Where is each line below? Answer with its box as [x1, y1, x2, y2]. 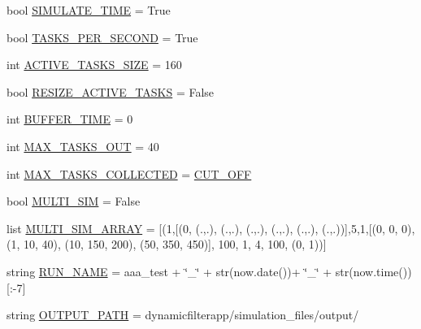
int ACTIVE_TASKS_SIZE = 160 [7, 56, 182, 73]
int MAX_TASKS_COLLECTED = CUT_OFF [7, 165, 252, 182]
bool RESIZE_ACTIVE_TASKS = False [7, 83, 215, 100]
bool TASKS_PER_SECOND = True [7, 28, 198, 45]
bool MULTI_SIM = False [7, 193, 141, 210]
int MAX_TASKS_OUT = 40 [7, 137, 159, 154]
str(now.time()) [335, 262, 412, 279]
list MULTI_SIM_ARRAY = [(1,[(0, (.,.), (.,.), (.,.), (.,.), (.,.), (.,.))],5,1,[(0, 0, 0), [7, 219, 415, 236]
